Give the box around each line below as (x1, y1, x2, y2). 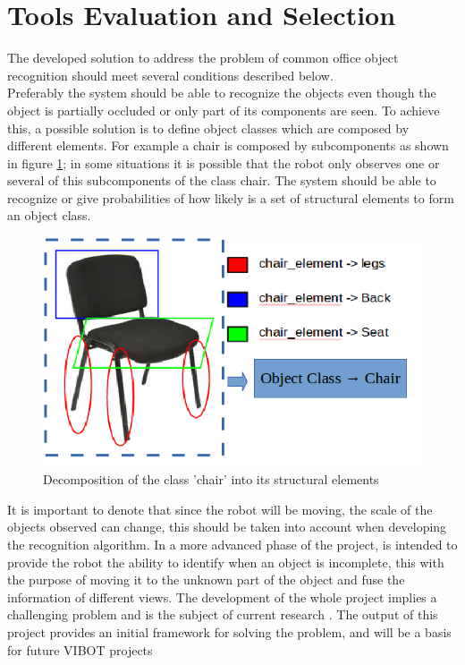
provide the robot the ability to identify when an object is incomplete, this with (7, 552, 444, 571)
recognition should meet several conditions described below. (7, 65, 334, 84)
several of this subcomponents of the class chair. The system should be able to (7, 171, 436, 190)
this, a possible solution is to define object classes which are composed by (7, 118, 410, 137)
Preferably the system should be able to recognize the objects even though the (7, 83, 436, 102)
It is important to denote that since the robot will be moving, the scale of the (7, 499, 433, 518)
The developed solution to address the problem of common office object (7, 48, 399, 67)
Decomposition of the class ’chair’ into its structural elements (43, 470, 379, 489)
